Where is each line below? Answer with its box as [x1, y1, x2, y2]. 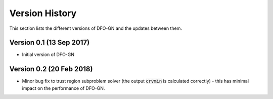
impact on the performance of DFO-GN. [22, 85, 105, 91]
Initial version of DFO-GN [22, 52, 75, 58]
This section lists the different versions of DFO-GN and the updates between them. [9, 25, 182, 31]
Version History [9, 8, 77, 19]
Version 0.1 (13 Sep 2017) [9, 38, 90, 47]
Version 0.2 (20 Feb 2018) [9, 65, 93, 73]
